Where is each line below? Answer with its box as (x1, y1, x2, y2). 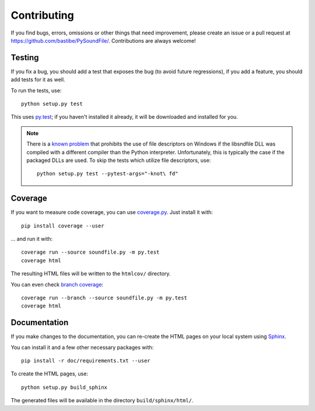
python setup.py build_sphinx (21, 384, 108, 391)
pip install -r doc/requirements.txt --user (21, 357, 151, 364)
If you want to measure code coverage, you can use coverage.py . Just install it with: (10, 209, 213, 216)
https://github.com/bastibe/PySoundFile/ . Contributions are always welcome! (10, 37, 196, 44)
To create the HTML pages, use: (10, 370, 89, 377)
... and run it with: (10, 236, 53, 243)
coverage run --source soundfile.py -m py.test (21, 249, 160, 255)
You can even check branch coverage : (10, 281, 104, 288)
